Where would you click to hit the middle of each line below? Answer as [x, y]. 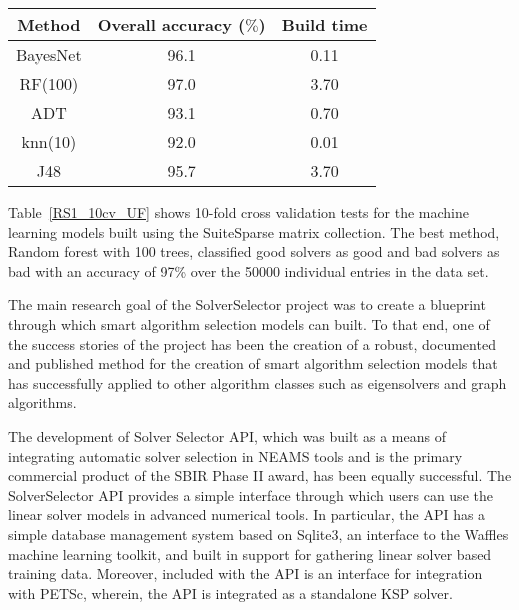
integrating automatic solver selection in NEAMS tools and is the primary [235, 455]
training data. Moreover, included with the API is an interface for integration [245, 573]
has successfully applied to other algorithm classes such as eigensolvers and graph [257, 382]
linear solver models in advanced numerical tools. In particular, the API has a [247, 514]
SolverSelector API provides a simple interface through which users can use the [250, 494]
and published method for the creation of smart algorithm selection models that [253, 363]
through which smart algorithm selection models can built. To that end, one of [249, 323]
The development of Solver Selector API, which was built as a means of [227, 435]
